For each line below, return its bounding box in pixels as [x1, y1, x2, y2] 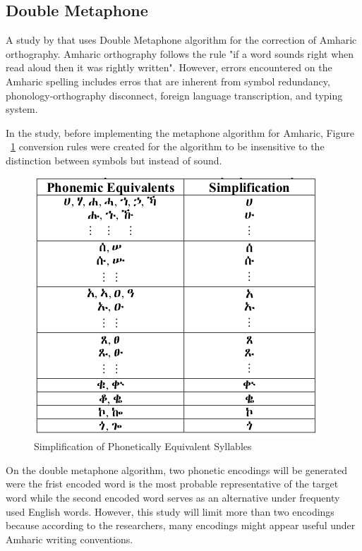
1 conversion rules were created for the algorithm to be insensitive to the [11, 139, 325, 154]
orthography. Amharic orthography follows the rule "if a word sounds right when [6, 46, 354, 61]
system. [6, 102, 38, 116]
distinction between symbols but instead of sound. [6, 152, 222, 167]
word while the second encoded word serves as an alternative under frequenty [6, 490, 340, 504]
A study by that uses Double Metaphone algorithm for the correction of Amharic [6, 32, 357, 47]
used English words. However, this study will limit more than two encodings [6, 504, 334, 519]
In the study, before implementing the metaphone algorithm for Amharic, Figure [6, 125, 355, 140]
